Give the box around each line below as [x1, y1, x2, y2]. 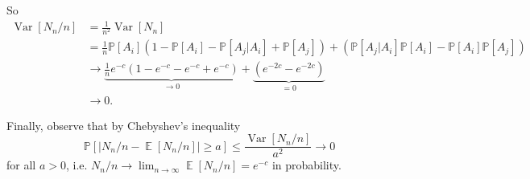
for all [6, 157, 36, 173]
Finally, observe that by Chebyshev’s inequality [6, 116, 241, 133]
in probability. [271, 157, 342, 173]
